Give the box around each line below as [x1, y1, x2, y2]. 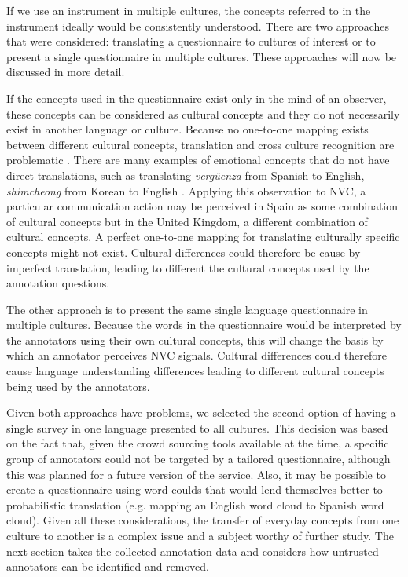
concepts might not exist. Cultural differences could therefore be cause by [6, 243, 361, 260]
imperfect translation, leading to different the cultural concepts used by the [6, 259, 369, 276]
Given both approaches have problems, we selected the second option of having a [6, 404, 396, 421]
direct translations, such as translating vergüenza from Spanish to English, [6, 166, 365, 183]
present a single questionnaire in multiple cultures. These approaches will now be [6, 48, 397, 64]
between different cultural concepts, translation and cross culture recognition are [6, 136, 395, 152]
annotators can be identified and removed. [6, 558, 210, 575]
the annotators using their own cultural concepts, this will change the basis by [6, 331, 384, 348]
